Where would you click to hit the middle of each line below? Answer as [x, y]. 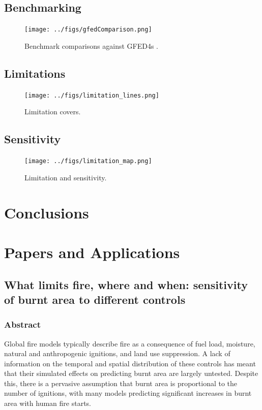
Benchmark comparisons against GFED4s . [91, 45]
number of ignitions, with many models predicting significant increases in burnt [128, 393]
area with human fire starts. [48, 403]
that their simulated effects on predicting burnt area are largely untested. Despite [131, 373]
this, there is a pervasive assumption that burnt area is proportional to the [121, 383]
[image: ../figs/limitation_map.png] [88, 161]
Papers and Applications [92, 252]
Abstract [22, 324]
